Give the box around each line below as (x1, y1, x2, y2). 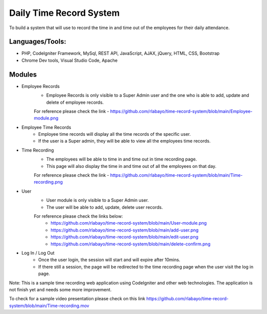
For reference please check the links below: (34, 213, 123, 219)
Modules (9, 70, 37, 78)
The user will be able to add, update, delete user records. (46, 204, 163, 210)
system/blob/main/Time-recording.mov (9, 303, 89, 309)
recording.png (34, 179, 63, 185)
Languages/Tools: (9, 38, 66, 46)
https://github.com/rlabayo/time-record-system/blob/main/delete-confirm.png (50, 241, 211, 247)
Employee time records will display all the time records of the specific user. (38, 131, 191, 137)
